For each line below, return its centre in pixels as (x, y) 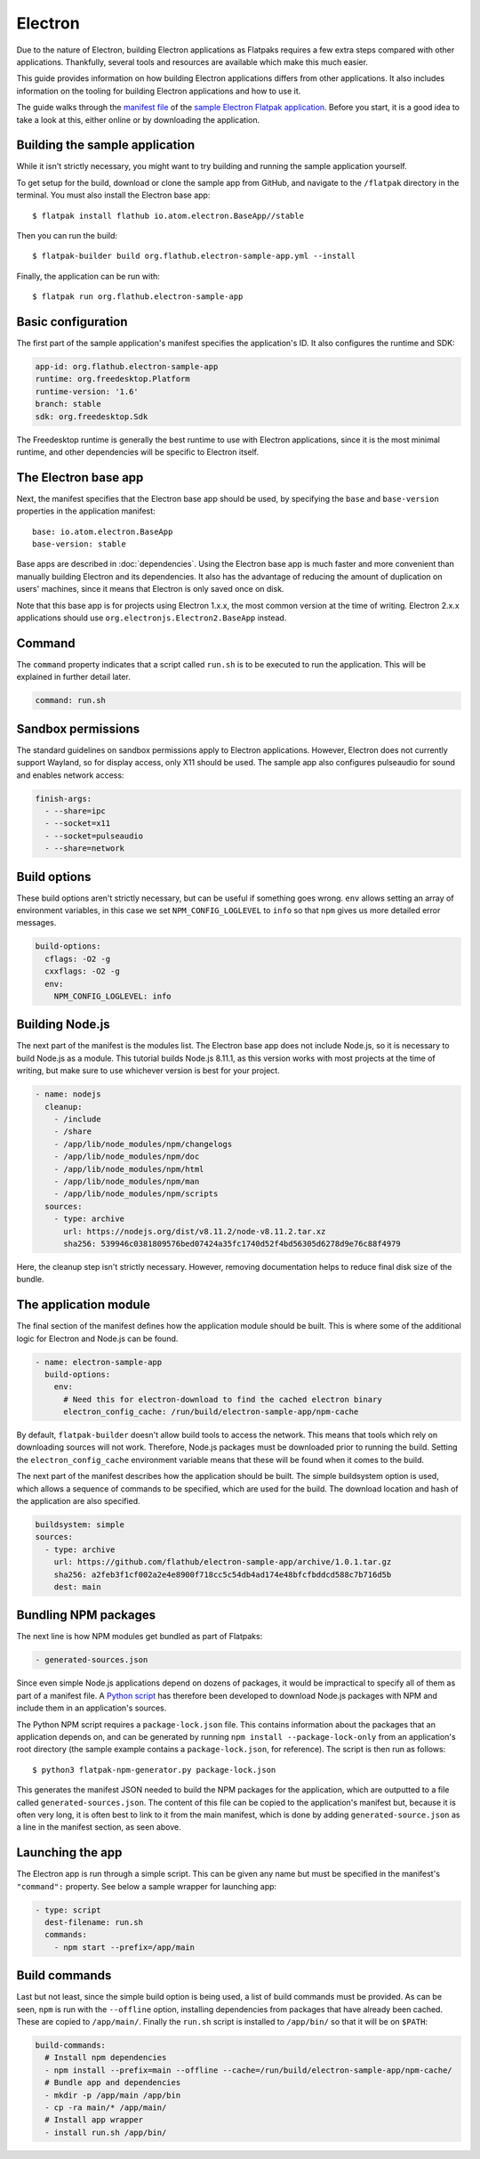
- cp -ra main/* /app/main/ (106, 2108)
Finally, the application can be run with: (88, 276)
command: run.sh (71, 700)
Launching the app (69, 1852)
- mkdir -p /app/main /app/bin (113, 2095)
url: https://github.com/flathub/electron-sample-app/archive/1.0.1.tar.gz (223, 1562)
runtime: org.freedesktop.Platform (112, 379)
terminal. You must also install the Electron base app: (113, 195)
